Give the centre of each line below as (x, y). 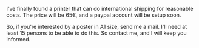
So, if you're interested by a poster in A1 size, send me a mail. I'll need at (96, 27)
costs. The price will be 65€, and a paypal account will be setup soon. (94, 15)
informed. (19, 39)
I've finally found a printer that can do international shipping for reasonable (100, 9)
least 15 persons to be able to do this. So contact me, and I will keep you (96, 33)
